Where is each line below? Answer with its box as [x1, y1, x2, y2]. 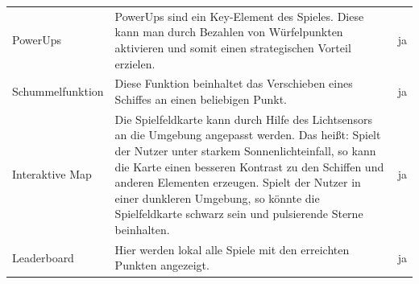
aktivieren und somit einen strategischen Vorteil [114, 39, 351, 56]
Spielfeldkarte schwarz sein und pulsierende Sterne [114, 205, 363, 222]
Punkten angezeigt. [114, 257, 209, 274]
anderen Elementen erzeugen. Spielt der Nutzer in [114, 174, 361, 191]
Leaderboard [12, 249, 74, 265]
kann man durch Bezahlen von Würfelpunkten [114, 23, 343, 40]
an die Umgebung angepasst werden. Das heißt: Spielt [114, 126, 381, 143]
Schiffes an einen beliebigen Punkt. [114, 90, 287, 107]
